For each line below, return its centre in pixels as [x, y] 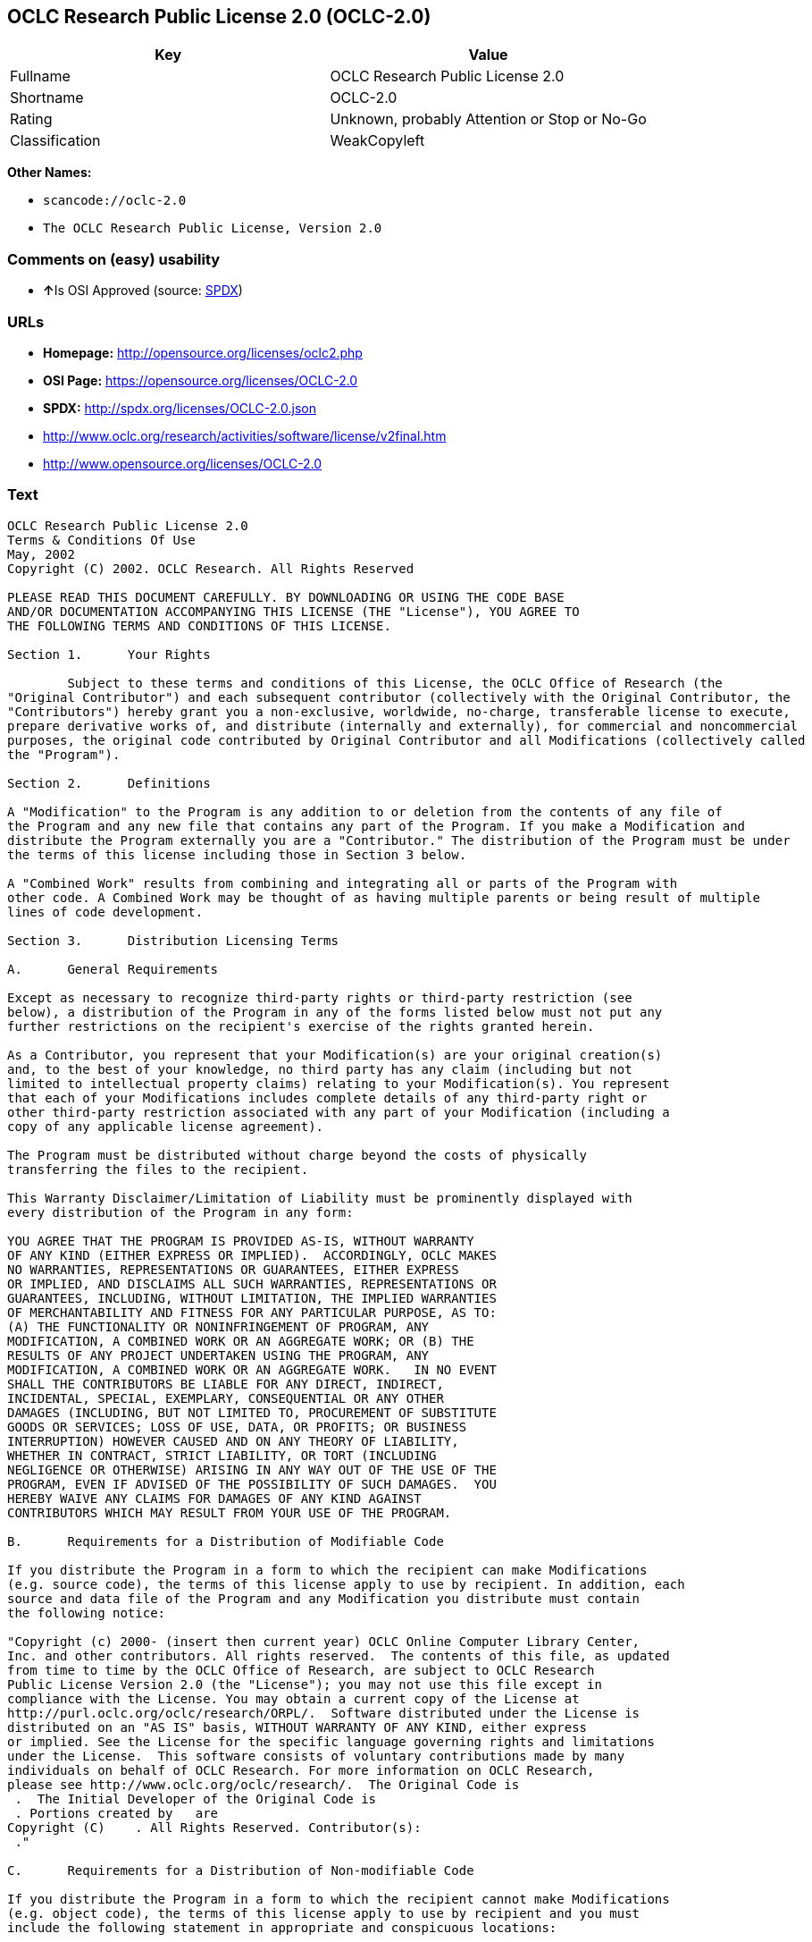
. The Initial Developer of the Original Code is [196, 1798]
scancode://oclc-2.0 [115, 201]
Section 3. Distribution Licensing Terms [173, 940]
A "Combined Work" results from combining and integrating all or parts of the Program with [343, 883]
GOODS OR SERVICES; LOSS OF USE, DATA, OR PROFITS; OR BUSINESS [237, 1427]
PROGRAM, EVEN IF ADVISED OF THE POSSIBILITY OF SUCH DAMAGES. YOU [252, 1484]
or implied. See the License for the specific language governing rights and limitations [331, 1741]
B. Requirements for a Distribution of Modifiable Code [226, 1541]
